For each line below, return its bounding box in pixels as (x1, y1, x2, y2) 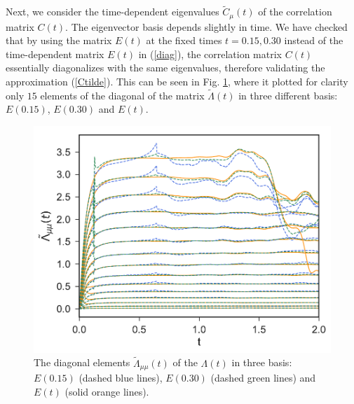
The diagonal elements (34, 355, 130, 370)
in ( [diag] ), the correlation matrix (138, 46, 282, 61)
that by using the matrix (6, 33, 112, 48)
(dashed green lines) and (210, 370, 316, 385)
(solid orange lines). (64, 384, 149, 398)
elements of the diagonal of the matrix (40, 88, 205, 102)
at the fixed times (146, 33, 222, 48)
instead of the (284, 33, 343, 48)
